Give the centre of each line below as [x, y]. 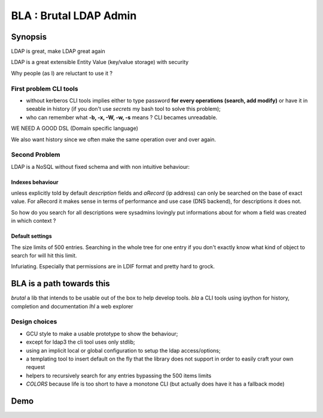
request [36, 367]
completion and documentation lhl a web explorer [72, 306]
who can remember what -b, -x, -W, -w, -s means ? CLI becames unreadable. [122, 117]
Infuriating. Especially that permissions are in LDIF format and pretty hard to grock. [113, 266]
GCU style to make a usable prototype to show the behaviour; [102, 334]
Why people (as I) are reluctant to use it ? [62, 73]
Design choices [34, 322]
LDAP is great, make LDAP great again [58, 52]
